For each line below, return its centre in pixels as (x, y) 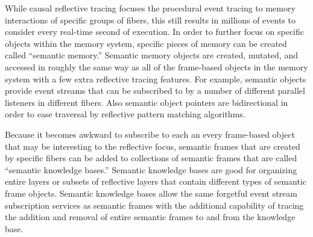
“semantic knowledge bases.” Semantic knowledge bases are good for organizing (151, 169)
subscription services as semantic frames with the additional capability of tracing (154, 205)
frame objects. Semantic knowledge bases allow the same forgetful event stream (151, 193)
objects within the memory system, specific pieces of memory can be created (146, 43)
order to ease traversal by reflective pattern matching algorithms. (125, 114)
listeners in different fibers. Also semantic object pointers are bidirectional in (147, 102)
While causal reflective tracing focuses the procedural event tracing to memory (150, 8)
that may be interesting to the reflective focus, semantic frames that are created (153, 146)
